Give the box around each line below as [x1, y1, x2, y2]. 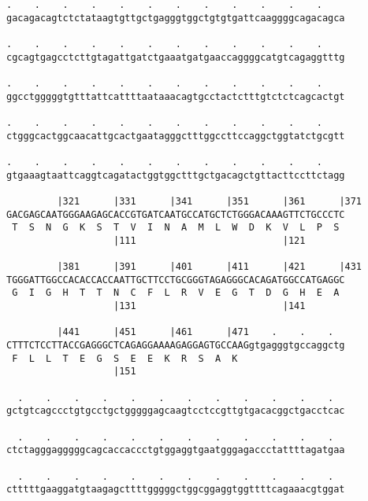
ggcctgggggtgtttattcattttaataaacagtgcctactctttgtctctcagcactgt [6, 90, 345, 102]
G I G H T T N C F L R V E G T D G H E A [12, 287, 340, 299]
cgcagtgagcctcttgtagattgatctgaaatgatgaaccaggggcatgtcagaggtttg [6, 51, 345, 63]
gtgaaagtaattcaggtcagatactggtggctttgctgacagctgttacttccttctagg [6, 169, 345, 181]
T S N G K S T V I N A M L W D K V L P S [12, 222, 340, 234]
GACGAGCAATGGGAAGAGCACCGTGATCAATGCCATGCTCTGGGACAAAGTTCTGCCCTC [6, 208, 345, 220]
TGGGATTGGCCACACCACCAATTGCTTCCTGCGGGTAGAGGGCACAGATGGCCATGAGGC [6, 274, 345, 285]
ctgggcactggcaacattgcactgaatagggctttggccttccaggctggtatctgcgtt [6, 130, 345, 142]
